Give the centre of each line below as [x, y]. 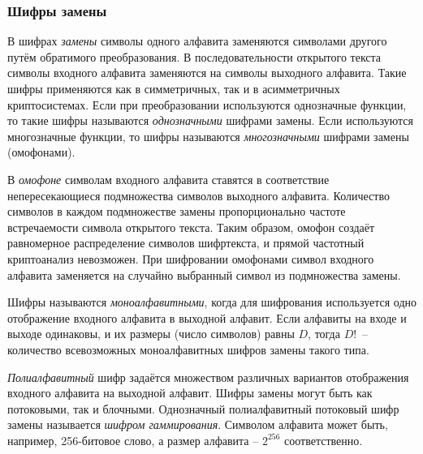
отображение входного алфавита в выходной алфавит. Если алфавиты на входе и [207, 317]
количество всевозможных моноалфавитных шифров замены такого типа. [188, 349]
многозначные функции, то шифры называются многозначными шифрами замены [208, 136]
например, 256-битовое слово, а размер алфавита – [133, 440]
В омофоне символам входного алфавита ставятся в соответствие [168, 179]
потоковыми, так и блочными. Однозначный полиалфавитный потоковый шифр [203, 408]
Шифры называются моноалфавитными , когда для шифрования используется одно [212, 302]
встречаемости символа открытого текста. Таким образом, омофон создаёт [191, 227]
